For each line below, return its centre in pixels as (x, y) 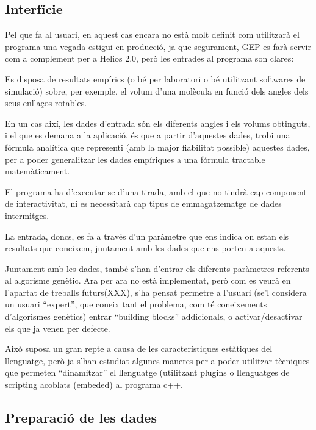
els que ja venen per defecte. (58, 328)
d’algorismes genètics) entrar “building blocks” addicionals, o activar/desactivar (154, 316)
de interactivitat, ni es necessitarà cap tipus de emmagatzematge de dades (143, 203)
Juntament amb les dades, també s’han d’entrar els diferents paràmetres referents (157, 268)
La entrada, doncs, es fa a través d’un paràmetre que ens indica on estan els (147, 236)
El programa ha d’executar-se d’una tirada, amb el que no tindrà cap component (156, 191)
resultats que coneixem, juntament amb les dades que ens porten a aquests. (145, 248)
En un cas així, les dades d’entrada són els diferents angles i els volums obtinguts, (158, 123)
